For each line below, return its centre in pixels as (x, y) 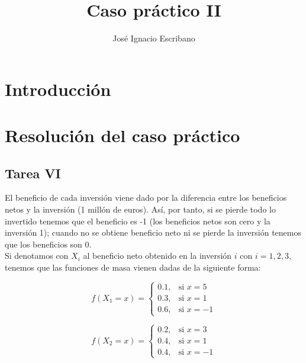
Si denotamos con (37, 256)
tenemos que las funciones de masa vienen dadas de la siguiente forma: (133, 267)
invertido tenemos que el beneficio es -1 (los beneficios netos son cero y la (138, 221)
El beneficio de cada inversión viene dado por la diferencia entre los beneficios (146, 197)
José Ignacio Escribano (154, 38)
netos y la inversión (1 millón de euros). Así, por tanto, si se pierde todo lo (140, 209)
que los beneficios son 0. (48, 244)
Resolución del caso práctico (123, 135)
